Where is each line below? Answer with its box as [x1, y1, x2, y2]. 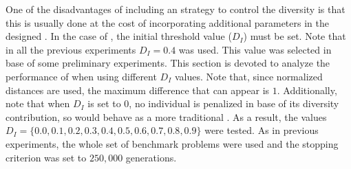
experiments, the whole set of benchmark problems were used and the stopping [6, 136, 339, 150]
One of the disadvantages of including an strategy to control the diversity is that [6, 2, 345, 16]
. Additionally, [277, 82, 337, 97]
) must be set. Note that [243, 29, 346, 43]
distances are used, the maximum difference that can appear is [6, 82, 270, 97]
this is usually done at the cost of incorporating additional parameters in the [6, 15, 329, 30]
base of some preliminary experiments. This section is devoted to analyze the [6, 56, 330, 70]
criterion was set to [6, 150, 87, 164]
